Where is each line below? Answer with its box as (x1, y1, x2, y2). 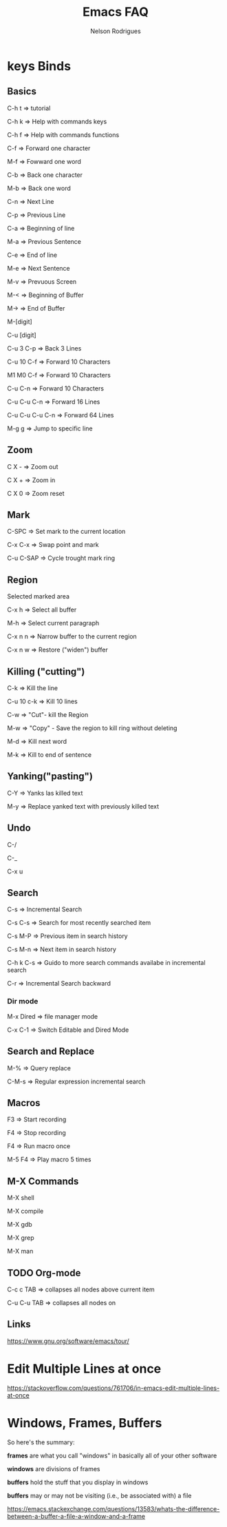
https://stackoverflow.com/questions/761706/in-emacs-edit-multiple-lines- (7, 1384, 220, 1392)
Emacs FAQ (82, 4, 149, 20)
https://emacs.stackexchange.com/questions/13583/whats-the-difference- (7, 1504, 220, 1513)
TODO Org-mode (7, 1267, 81, 1278)
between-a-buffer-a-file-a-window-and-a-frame (7, 1512, 146, 1520)
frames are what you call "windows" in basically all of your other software (7, 1451, 217, 1460)
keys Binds (7, 58, 71, 74)
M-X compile (7, 1207, 44, 1216)
